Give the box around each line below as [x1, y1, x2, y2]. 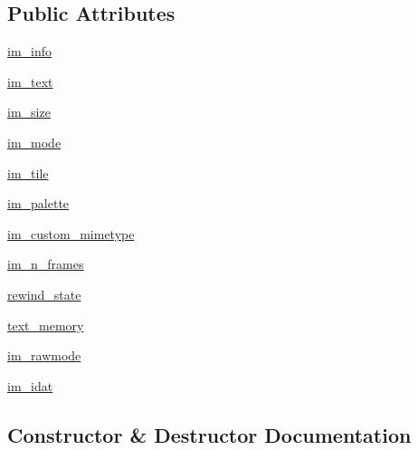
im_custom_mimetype [7, 224, 135, 243]
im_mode [7, 132, 62, 151]
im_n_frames [7, 254, 84, 273]
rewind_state [7, 284, 81, 303]
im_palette [7, 194, 70, 213]
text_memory [7, 315, 84, 334]
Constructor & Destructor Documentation [7, 420, 412, 448]
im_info [7, 42, 52, 61]
